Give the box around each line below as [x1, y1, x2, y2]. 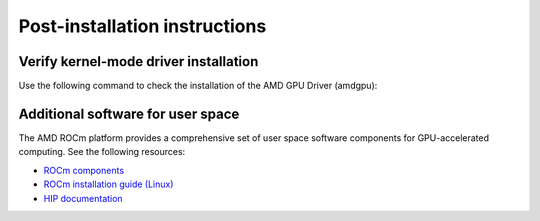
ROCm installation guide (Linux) [43, 178, 174, 190]
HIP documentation [43, 192, 124, 204]
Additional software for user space [18, 105, 240, 122]
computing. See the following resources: [18, 146, 186, 158]
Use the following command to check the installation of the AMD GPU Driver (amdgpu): [18, 80, 378, 92]
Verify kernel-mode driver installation [18, 53, 259, 70]
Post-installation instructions [18, 15, 267, 37]
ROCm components [43, 164, 125, 176]
